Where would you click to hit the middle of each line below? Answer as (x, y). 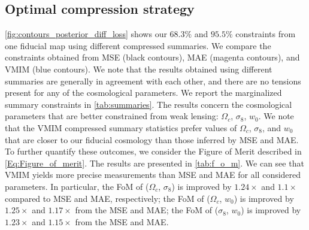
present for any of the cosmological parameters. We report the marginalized (143, 93)
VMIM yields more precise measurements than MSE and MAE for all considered (153, 175)
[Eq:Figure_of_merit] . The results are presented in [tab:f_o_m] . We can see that (154, 163)
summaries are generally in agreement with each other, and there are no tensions (153, 81)
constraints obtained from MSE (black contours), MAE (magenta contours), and (152, 57)
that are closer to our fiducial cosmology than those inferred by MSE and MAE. (152, 139)
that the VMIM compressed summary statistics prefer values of (121, 127)
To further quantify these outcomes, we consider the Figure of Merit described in (153, 151)
